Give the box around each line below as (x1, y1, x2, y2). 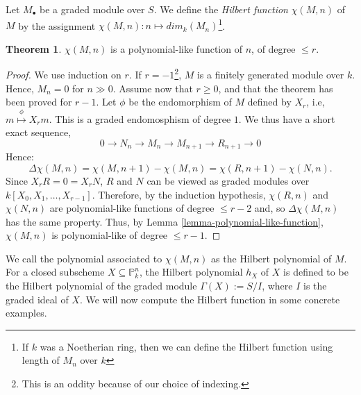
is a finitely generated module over (196, 67, 344, 82)
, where (262, 278, 293, 293)
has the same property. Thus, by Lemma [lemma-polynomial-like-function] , (6, 214, 324, 228)
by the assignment (18, 18, 96, 33)
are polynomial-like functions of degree (49, 201, 215, 215)
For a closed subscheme (6, 264, 105, 279)
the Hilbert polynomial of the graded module (6, 278, 197, 293)
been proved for (6, 94, 72, 109)
